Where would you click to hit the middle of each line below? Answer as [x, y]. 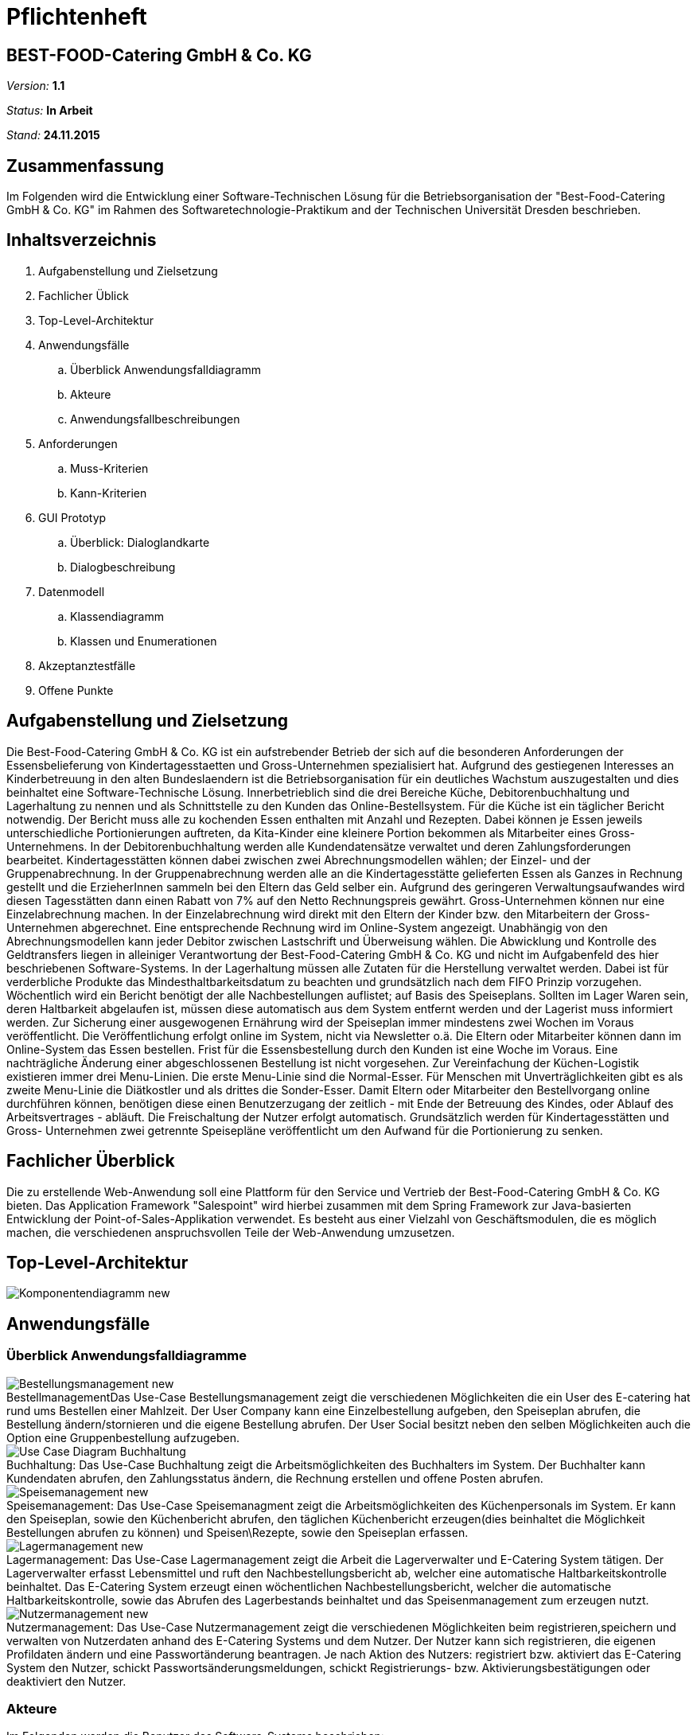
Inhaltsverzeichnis [82, 240]
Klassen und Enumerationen [144, 641]
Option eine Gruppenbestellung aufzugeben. [123, 1437]
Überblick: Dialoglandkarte [140, 542]
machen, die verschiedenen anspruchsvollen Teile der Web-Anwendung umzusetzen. [231, 1232]
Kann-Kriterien [109, 493]
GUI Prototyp [72, 517]
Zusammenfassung [85, 166]
